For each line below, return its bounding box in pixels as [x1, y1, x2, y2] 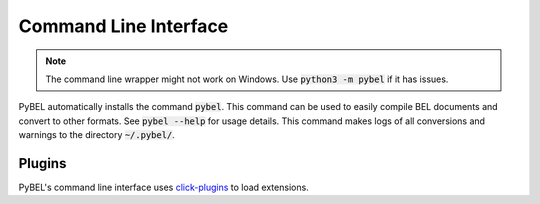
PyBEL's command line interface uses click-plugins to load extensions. [18, 181, 309, 194]
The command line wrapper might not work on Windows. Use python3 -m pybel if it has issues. [45, 73, 449, 85]
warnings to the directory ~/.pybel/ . [18, 129, 175, 141]
